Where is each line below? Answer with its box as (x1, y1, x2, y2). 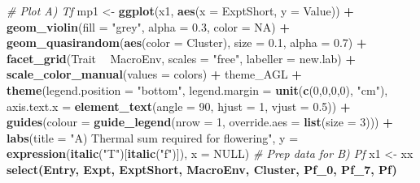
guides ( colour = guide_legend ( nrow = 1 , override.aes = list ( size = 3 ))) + (7, 113, 393, 130)
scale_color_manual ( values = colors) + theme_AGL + (7, 66, 302, 83)
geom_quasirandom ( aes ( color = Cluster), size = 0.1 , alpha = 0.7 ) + (7, 34, 367, 51)
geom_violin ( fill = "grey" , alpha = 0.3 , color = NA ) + (7, 18, 290, 35)
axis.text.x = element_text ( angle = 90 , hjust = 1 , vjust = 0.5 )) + (7, 97, 351, 114)
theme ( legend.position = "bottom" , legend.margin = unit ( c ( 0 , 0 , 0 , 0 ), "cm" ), (7, 81, 388, 98)
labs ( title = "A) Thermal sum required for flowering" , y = (7, 129, 299, 146)
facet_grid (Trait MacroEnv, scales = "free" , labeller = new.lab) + (7, 49, 356, 66)
